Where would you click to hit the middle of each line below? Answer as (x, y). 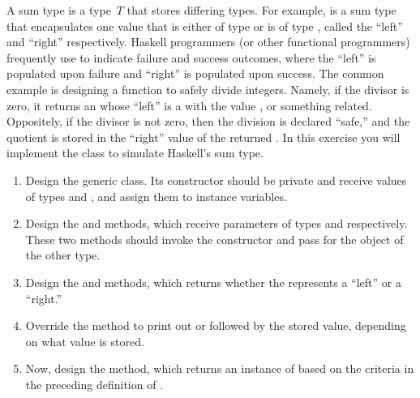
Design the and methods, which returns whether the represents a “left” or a (213, 282)
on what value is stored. (85, 341)
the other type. (63, 255)
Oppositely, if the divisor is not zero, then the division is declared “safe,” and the (208, 121)
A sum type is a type (59, 10)
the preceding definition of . (94, 384)
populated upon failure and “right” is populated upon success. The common (195, 73)
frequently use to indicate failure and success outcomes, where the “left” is (191, 57)
